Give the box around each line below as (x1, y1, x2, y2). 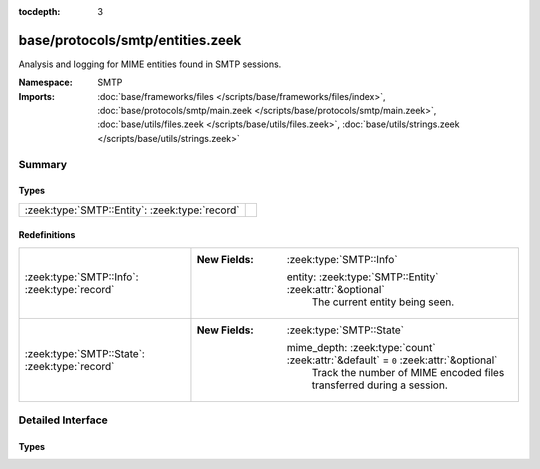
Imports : (18, 90, 55, 102)
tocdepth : (18, 6, 61, 17)
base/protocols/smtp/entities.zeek (18, 31, 242, 49)
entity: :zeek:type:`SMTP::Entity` (286, 270, 439, 284)
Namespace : (18, 76, 74, 89)
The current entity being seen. (311, 295, 455, 309)
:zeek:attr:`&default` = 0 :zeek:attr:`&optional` (286, 353, 498, 367)
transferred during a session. (311, 378, 449, 392)
